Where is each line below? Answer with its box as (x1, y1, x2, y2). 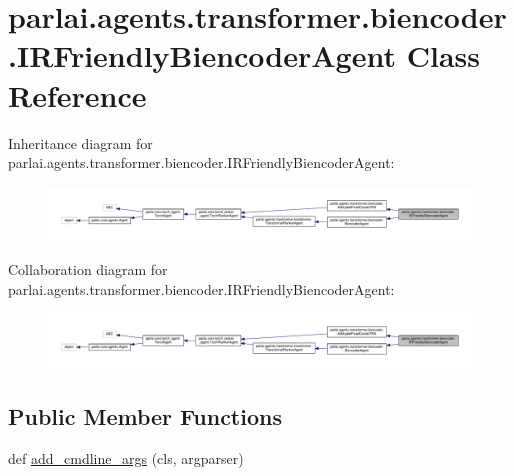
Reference (8, 74, 147, 115)
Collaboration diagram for (8, 258, 168, 279)
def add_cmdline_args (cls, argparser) (8, 447, 244, 468)
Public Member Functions (8, 400, 282, 431)
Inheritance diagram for (8, 132, 153, 153)
